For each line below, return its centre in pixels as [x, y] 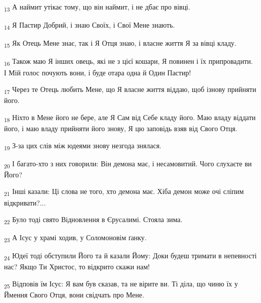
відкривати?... [25, 202]
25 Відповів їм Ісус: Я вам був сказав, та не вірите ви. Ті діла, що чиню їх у [121, 284]
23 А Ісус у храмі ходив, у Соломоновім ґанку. [75, 238]
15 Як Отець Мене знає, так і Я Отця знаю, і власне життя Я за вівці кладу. [120, 44]
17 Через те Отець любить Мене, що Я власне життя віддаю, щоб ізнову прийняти [130, 90]
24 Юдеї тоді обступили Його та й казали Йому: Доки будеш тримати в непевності [130, 256]
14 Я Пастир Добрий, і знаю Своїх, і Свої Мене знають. [90, 25]
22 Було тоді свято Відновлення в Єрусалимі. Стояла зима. [93, 220]
